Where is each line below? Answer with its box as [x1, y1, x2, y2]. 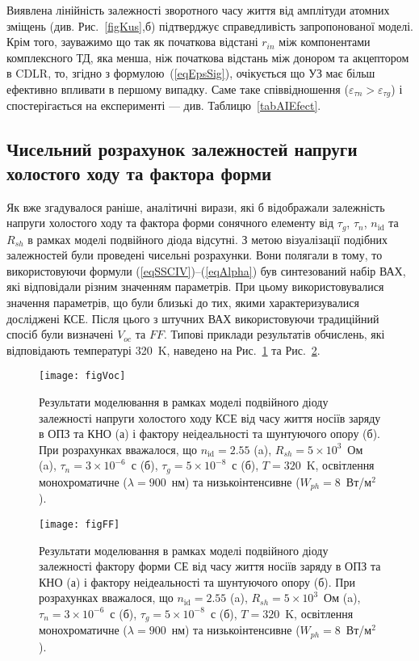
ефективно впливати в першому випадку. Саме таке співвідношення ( [6, 80, 349, 97]
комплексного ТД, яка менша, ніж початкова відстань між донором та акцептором [6, 48, 409, 65]
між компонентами [279, 33, 371, 50]
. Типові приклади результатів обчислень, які [163, 326, 385, 343]
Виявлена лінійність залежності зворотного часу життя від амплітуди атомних [6, 2, 390, 18]
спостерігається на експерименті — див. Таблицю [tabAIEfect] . [6, 97, 321, 114]
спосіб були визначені [6, 326, 114, 343]
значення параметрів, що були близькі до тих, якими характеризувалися [6, 294, 359, 311]
